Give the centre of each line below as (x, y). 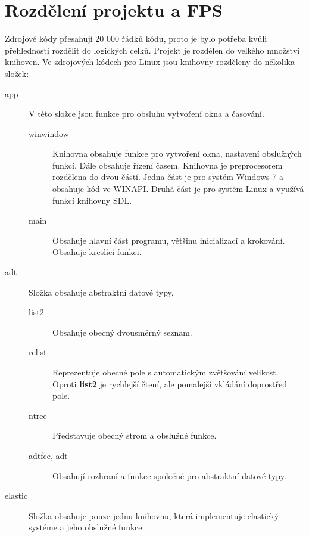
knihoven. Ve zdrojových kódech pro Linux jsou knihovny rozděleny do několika (150, 62)
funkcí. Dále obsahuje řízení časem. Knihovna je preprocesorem (168, 165)
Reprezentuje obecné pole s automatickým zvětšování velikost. (166, 372)
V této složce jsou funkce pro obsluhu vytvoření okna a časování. (146, 114)
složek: (17, 73)
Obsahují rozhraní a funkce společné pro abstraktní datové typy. (169, 475)
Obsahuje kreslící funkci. (97, 252)
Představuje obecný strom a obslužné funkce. (135, 435)
